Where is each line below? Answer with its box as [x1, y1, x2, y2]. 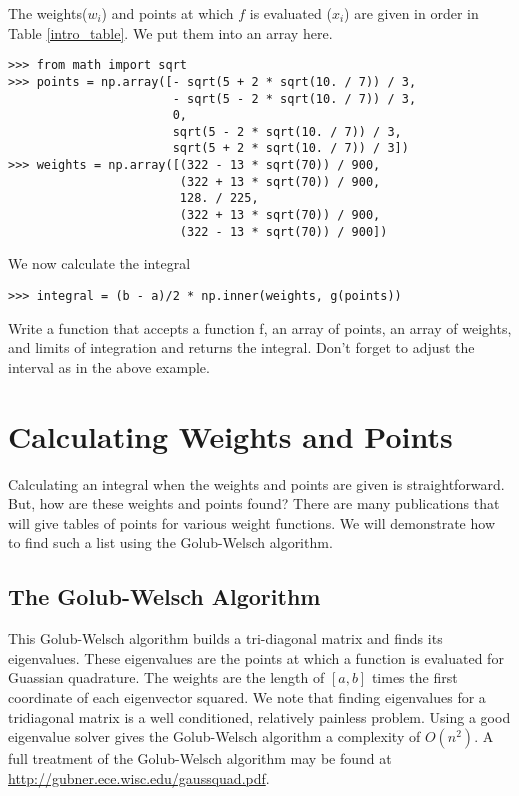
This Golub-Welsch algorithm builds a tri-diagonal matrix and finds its [8, 628, 443, 649]
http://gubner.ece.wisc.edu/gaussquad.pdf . [8, 767, 270, 788]
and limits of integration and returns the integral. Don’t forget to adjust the [8, 337, 475, 358]
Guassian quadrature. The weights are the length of [8, 667, 325, 688]
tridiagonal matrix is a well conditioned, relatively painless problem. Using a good [8, 706, 511, 727]
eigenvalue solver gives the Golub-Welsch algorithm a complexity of [8, 726, 421, 747]
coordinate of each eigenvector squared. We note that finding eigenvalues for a [8, 686, 486, 707]
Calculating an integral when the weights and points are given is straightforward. [8, 473, 505, 494]
